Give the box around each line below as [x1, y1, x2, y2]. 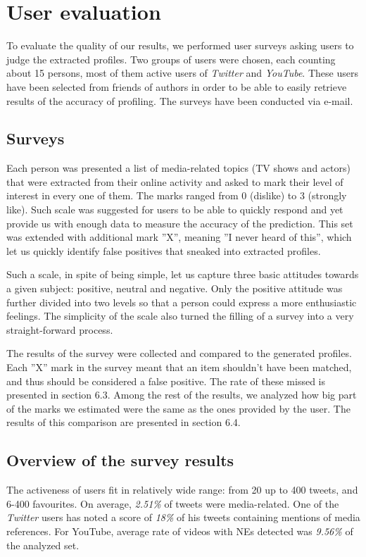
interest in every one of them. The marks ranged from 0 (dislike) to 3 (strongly [6, 188, 347, 203]
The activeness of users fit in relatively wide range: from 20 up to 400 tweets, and [6, 482, 358, 497]
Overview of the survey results [6, 449, 234, 471]
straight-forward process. [6, 322, 113, 337]
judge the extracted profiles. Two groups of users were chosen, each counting [6, 51, 336, 66]
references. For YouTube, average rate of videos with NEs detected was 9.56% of [6, 523, 353, 538]
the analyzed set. [6, 537, 80, 552]
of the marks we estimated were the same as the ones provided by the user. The [6, 401, 351, 415]
